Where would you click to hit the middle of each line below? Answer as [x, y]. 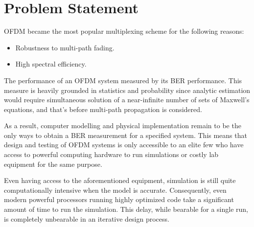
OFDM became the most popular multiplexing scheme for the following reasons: [124, 31]
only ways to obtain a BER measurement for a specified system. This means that [126, 135]
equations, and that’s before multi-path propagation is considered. [103, 109]
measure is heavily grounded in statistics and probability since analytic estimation [127, 90]
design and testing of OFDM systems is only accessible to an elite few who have [124, 145]
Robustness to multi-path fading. [65, 47]
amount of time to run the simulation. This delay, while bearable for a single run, [126, 209]
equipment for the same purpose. [53, 164]
